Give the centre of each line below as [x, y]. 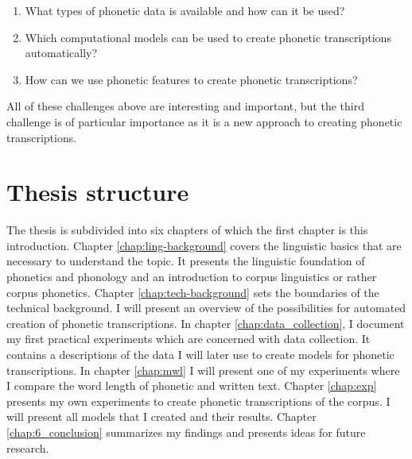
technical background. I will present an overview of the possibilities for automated [206, 308]
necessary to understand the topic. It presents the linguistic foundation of [186, 261]
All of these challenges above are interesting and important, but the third [185, 106]
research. [28, 447]
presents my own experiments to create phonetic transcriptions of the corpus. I [198, 401]
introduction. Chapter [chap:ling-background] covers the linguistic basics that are [204, 245]
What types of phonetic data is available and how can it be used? [185, 10]
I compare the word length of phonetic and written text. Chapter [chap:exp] [192, 386]
